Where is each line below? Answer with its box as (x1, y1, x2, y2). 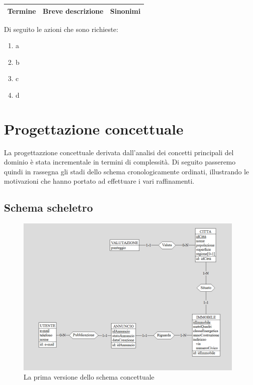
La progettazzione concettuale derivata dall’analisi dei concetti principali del (4, 147, 234, 157)
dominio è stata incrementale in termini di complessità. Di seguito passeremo (4, 157, 236, 167)
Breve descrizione (43, 5, 104, 16)
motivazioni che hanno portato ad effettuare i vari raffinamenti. (4, 176, 195, 186)
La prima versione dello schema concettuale (24, 372, 154, 382)
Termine (7, 5, 36, 16)
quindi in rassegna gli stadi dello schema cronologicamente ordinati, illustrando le (4, 166, 249, 176)
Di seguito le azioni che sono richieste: (4, 24, 118, 34)
